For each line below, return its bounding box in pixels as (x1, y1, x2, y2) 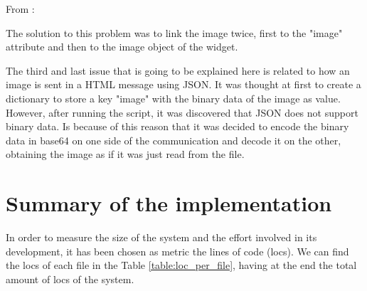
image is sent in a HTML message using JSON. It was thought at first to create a (6, 77, 361, 92)
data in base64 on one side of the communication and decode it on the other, (6, 132, 341, 147)
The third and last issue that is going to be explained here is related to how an (6, 63, 350, 78)
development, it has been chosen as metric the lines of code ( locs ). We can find (6, 243, 349, 258)
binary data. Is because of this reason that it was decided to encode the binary (6, 119, 349, 134)
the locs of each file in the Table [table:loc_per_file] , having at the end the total (6, 258, 357, 273)
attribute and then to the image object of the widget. (6, 39, 238, 54)
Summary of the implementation (6, 189, 332, 218)
